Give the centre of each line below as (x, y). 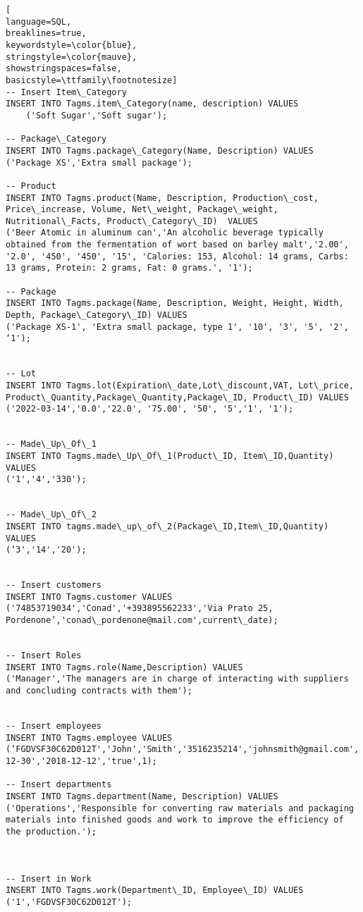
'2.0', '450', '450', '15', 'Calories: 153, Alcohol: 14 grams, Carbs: (177, 256)
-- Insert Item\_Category (66, 92)
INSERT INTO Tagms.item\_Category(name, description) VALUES (152, 104)
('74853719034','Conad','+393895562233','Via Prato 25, (140, 609)
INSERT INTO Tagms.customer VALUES (89, 597)
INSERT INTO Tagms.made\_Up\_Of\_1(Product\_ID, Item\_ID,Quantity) (170, 456)
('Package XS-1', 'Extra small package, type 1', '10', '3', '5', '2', (177, 327)
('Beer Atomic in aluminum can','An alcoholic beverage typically (165, 233)
